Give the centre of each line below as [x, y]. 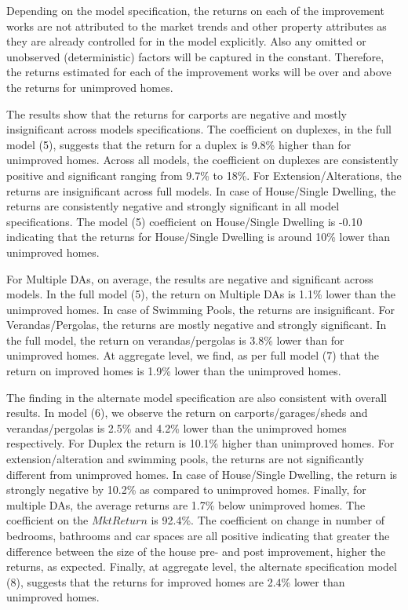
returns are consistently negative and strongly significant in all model [173, 206]
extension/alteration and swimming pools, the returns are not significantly [185, 459]
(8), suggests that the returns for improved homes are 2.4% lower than [176, 581]
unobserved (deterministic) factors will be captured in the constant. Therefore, [195, 56]
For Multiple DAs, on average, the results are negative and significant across [190, 278]
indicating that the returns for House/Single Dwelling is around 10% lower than [199, 237]
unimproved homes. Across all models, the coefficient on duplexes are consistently [202, 160]
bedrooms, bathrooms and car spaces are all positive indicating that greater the [198, 535]
